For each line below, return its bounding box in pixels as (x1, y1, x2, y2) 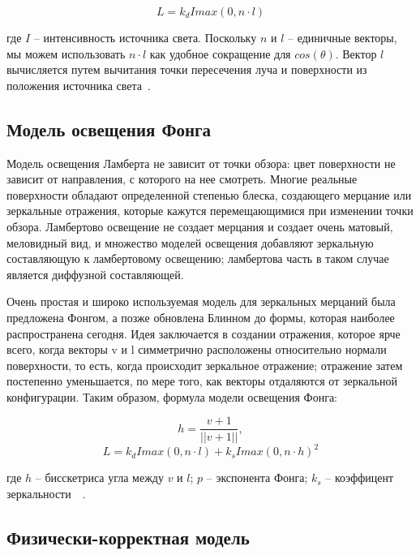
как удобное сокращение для (149, 45, 291, 62)
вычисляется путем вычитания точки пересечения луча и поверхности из (6, 61, 367, 78)
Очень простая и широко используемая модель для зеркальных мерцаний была (6, 293, 396, 310)
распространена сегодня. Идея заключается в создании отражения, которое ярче (6, 325, 401, 342)
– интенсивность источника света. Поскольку (33, 29, 257, 45)
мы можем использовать (6, 45, 126, 62)
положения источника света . (6, 76, 151, 93)
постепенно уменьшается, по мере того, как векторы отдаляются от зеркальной (6, 372, 397, 389)
